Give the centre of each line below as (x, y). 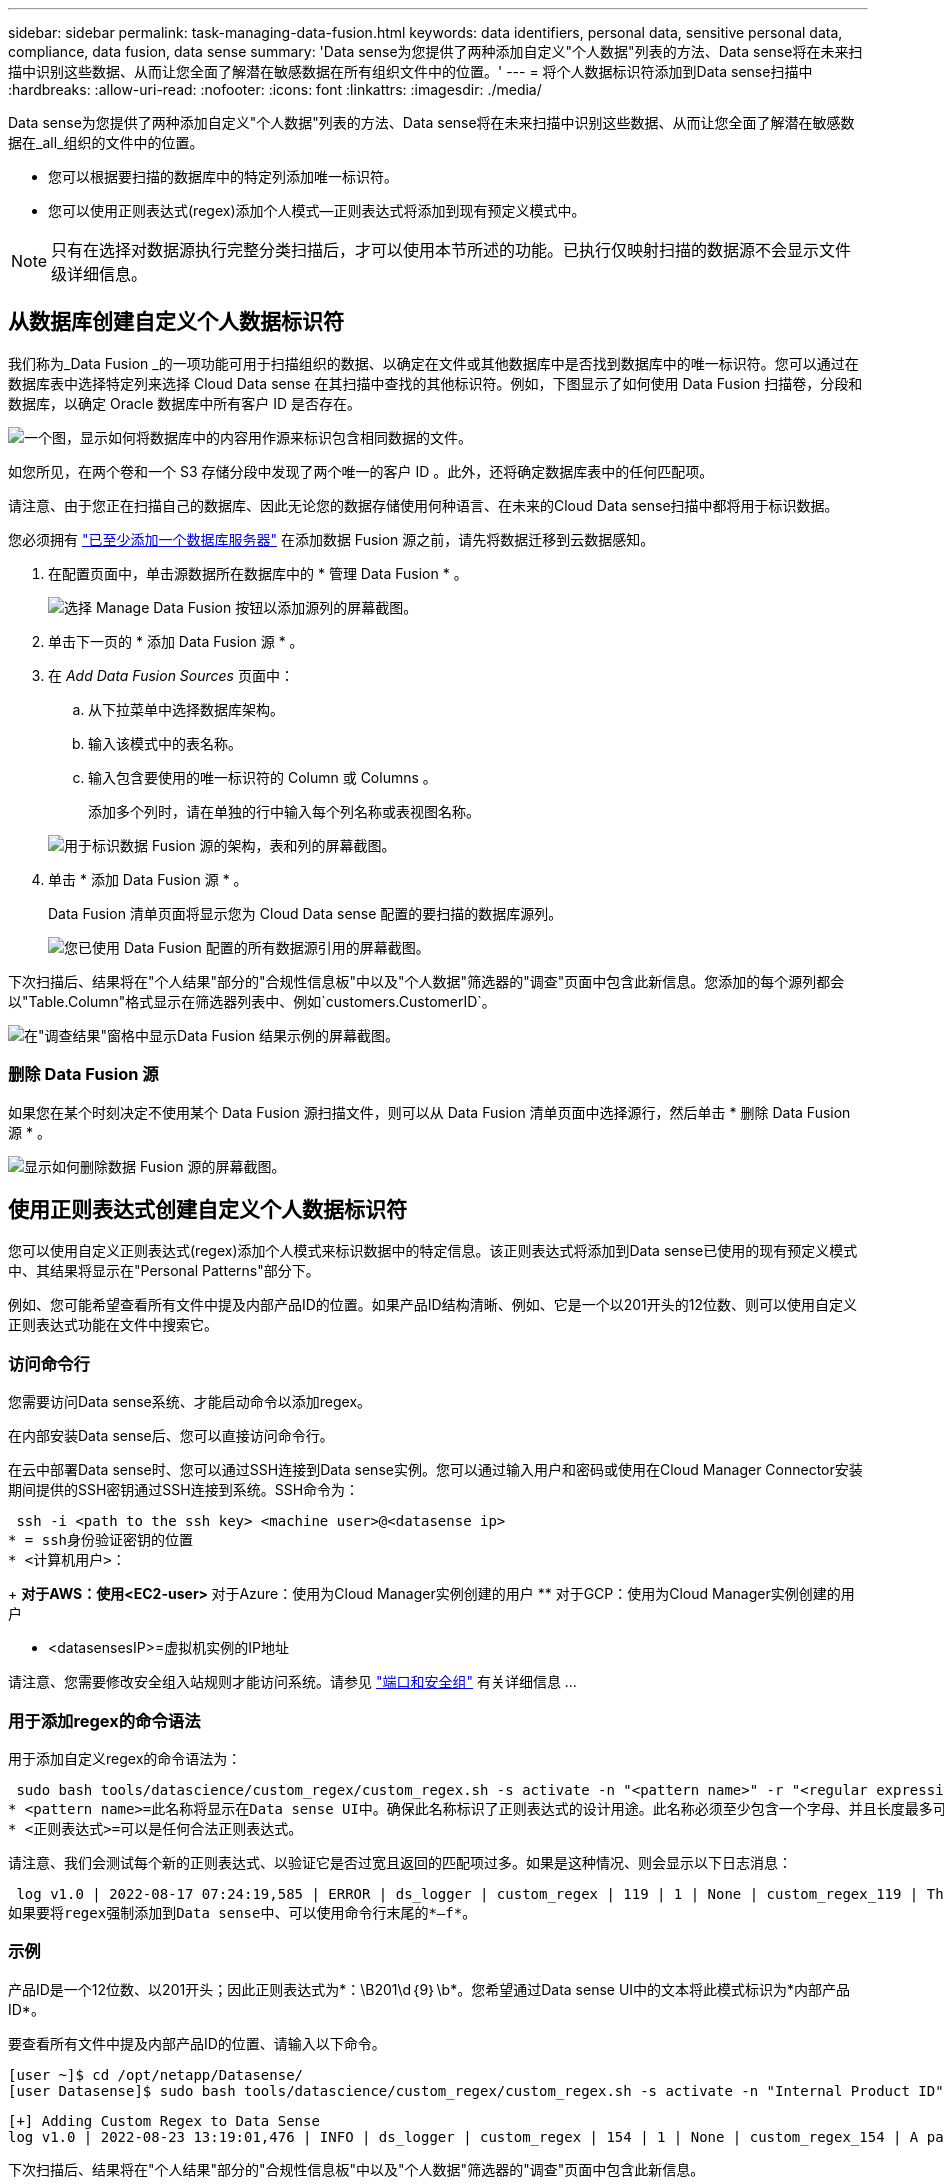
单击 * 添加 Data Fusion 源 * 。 (148, 879)
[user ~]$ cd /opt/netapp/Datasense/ (156, 2074)
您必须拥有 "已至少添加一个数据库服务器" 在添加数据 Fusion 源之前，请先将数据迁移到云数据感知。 (331, 539)
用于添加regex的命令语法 (104, 1720)
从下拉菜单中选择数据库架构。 (186, 709)
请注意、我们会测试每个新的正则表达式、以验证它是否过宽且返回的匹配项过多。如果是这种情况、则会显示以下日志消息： (400, 1862)
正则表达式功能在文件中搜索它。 (113, 1325)
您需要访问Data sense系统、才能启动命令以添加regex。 (190, 1402)
